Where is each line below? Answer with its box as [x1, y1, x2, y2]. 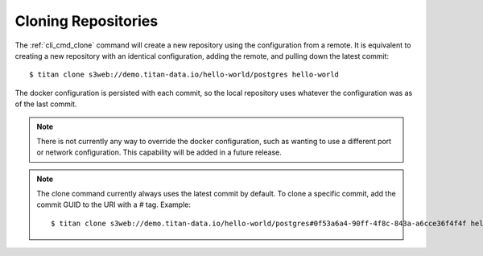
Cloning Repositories [14, 12, 159, 30]
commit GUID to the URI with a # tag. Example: [36, 200, 192, 209]
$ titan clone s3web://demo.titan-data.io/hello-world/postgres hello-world [29, 70, 340, 80]
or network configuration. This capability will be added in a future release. [36, 147, 282, 157]
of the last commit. [14, 99, 77, 109]
